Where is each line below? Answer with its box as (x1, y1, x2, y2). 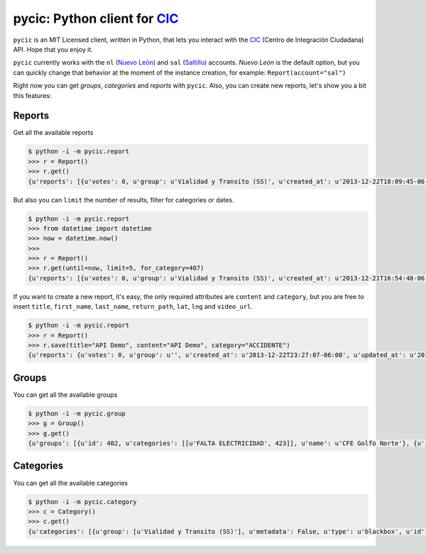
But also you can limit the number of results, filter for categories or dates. (13, 195, 234, 204)
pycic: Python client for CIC (13, 11, 179, 26)
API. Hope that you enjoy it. (13, 45, 93, 53)
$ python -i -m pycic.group (28, 409, 126, 417)
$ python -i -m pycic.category (28, 498, 138, 505)
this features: (13, 91, 52, 99)
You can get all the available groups (13, 390, 118, 399)
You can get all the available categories (13, 478, 129, 487)
